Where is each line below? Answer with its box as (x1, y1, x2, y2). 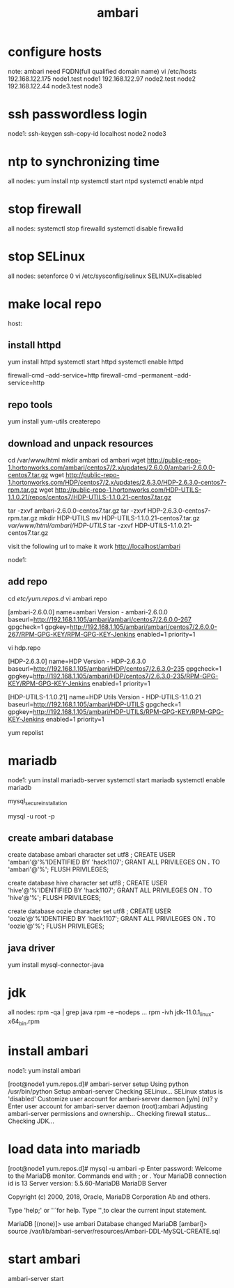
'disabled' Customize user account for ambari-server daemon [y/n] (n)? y (8, 1094, 219, 1103)
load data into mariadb (8, 1141, 141, 1157)
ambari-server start (8, 1274, 64, 1282)
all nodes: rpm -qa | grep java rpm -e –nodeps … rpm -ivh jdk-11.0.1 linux (8, 1008, 212, 1018)
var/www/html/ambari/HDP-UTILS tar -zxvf (8, 521, 134, 530)
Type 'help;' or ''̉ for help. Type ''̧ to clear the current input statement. (8, 1206, 208, 1214)
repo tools (8, 398, 53, 410)
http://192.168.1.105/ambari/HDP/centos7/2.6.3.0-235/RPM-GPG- (33, 672, 219, 680)
